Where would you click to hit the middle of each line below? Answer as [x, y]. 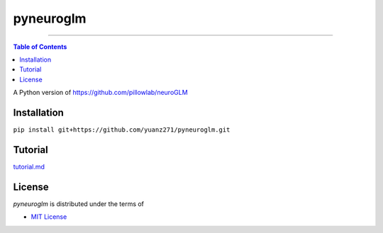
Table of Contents [40, 47]
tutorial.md [29, 166]
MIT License [49, 217]
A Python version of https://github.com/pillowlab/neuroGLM [100, 93]
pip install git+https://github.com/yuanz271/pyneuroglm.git [122, 130]
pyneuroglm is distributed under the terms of [79, 204]
